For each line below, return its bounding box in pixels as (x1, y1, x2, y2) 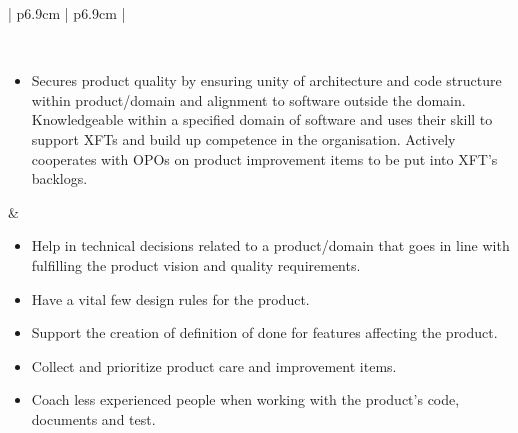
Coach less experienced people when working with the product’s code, (31, 389, 460, 410)
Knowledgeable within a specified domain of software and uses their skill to (31, 109, 493, 130)
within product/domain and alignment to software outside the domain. (31, 89, 466, 110)
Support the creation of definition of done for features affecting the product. (31, 322, 498, 343)
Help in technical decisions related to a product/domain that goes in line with (31, 235, 510, 256)
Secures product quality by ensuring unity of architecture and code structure (31, 70, 502, 91)
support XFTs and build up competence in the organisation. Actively (31, 128, 456, 149)
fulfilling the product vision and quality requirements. (31, 254, 361, 275)
